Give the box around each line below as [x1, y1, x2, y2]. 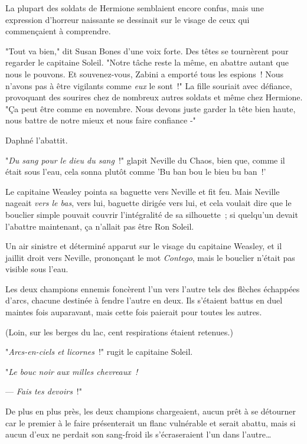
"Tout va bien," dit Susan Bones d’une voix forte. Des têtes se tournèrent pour [5, 44, 289, 57]
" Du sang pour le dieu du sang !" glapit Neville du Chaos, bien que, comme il [5, 154, 285, 166]
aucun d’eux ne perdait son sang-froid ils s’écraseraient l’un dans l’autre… [5, 428, 272, 440]
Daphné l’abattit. [5, 133, 68, 146]
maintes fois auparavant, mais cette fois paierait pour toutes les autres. [5, 306, 262, 318]
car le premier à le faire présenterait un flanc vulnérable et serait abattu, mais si [5, 416, 296, 429]
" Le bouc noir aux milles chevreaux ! [5, 365, 138, 377]
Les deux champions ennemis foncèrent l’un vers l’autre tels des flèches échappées [5, 282, 300, 295]
